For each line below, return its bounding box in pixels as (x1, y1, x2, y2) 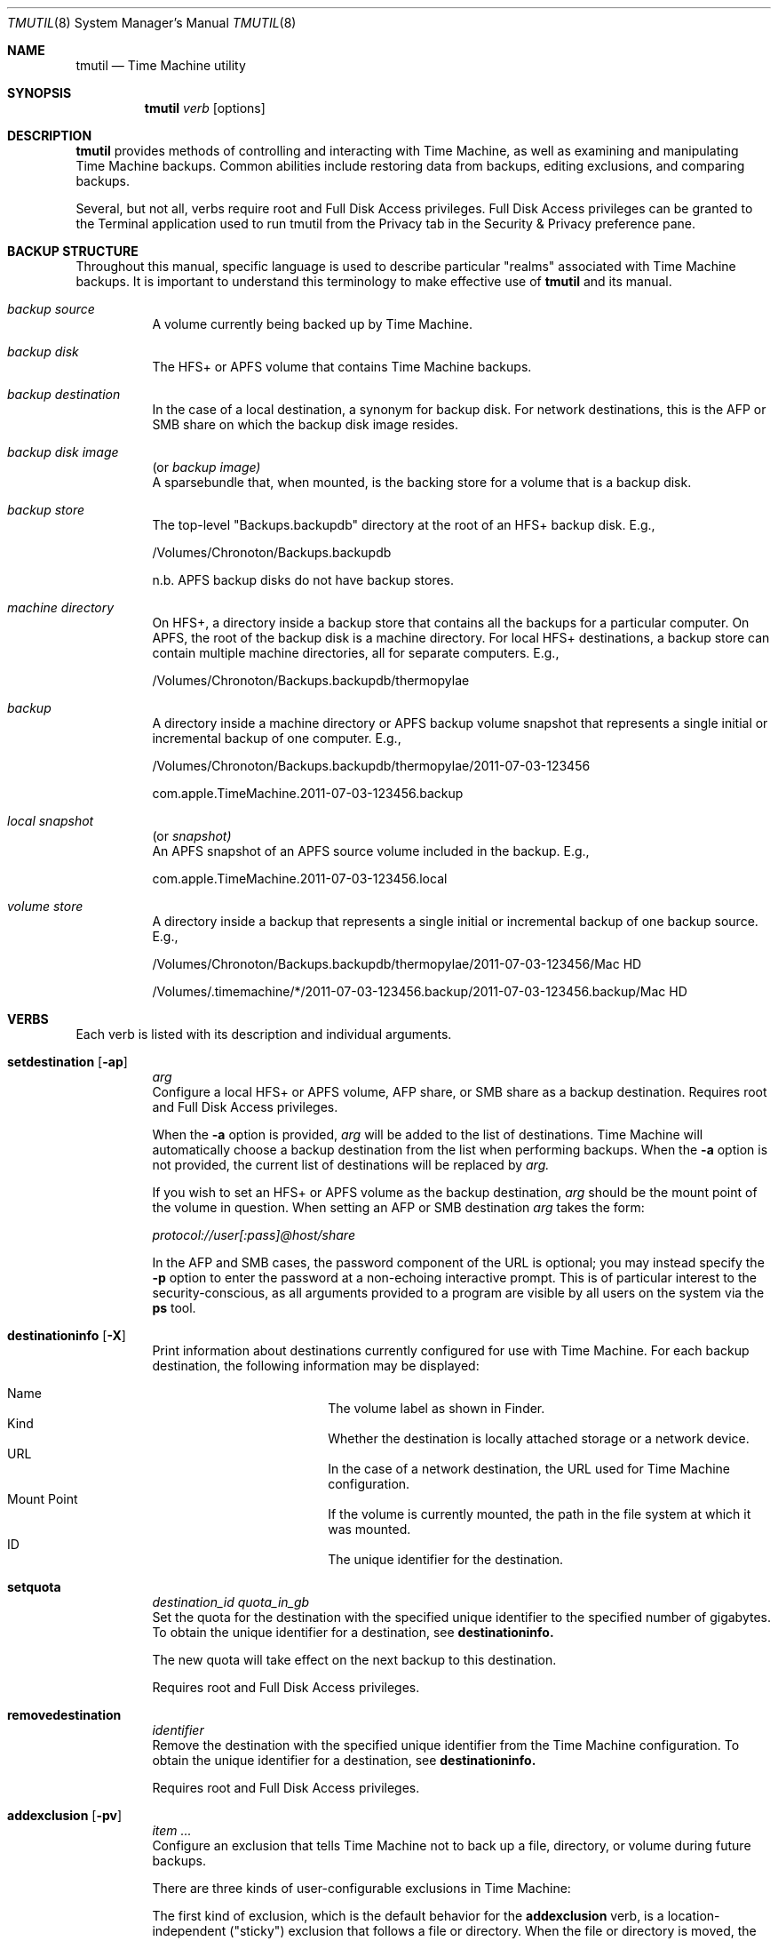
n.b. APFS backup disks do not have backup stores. (152, 572, 455, 587)
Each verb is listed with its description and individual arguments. (75, 1026, 452, 1042)
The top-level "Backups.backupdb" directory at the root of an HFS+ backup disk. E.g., (152, 517, 655, 532)
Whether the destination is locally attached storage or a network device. (328, 1431, 750, 1446)
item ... (152, 1823, 192, 1838)
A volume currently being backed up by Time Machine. (152, 316, 472, 331)
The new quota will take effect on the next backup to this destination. (152, 1652, 557, 1667)
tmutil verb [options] (144, 100, 266, 116)
